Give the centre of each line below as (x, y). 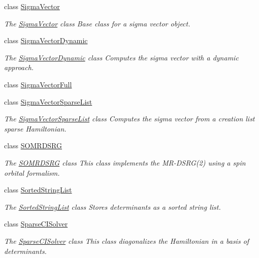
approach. (19, 67)
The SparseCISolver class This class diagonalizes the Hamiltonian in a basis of (127, 240)
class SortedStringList (38, 190)
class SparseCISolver (36, 224)
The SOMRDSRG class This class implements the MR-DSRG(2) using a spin (125, 162)
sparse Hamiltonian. (35, 128)
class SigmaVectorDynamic (46, 40)
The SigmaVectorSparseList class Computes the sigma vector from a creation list (129, 119)
